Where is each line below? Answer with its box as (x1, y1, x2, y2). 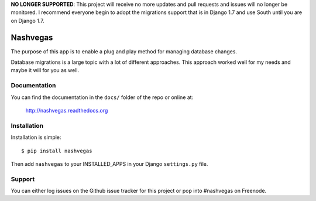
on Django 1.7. (11, 17, 44, 24)
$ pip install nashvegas (21, 147, 92, 154)
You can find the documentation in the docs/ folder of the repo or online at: (11, 94, 194, 101)
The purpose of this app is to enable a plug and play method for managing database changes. (11, 47, 237, 55)
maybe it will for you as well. (11, 67, 79, 74)
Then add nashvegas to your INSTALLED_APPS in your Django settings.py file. (11, 160, 208, 167)
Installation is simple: (11, 134, 61, 141)
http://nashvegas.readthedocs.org (25, 107, 108, 114)
